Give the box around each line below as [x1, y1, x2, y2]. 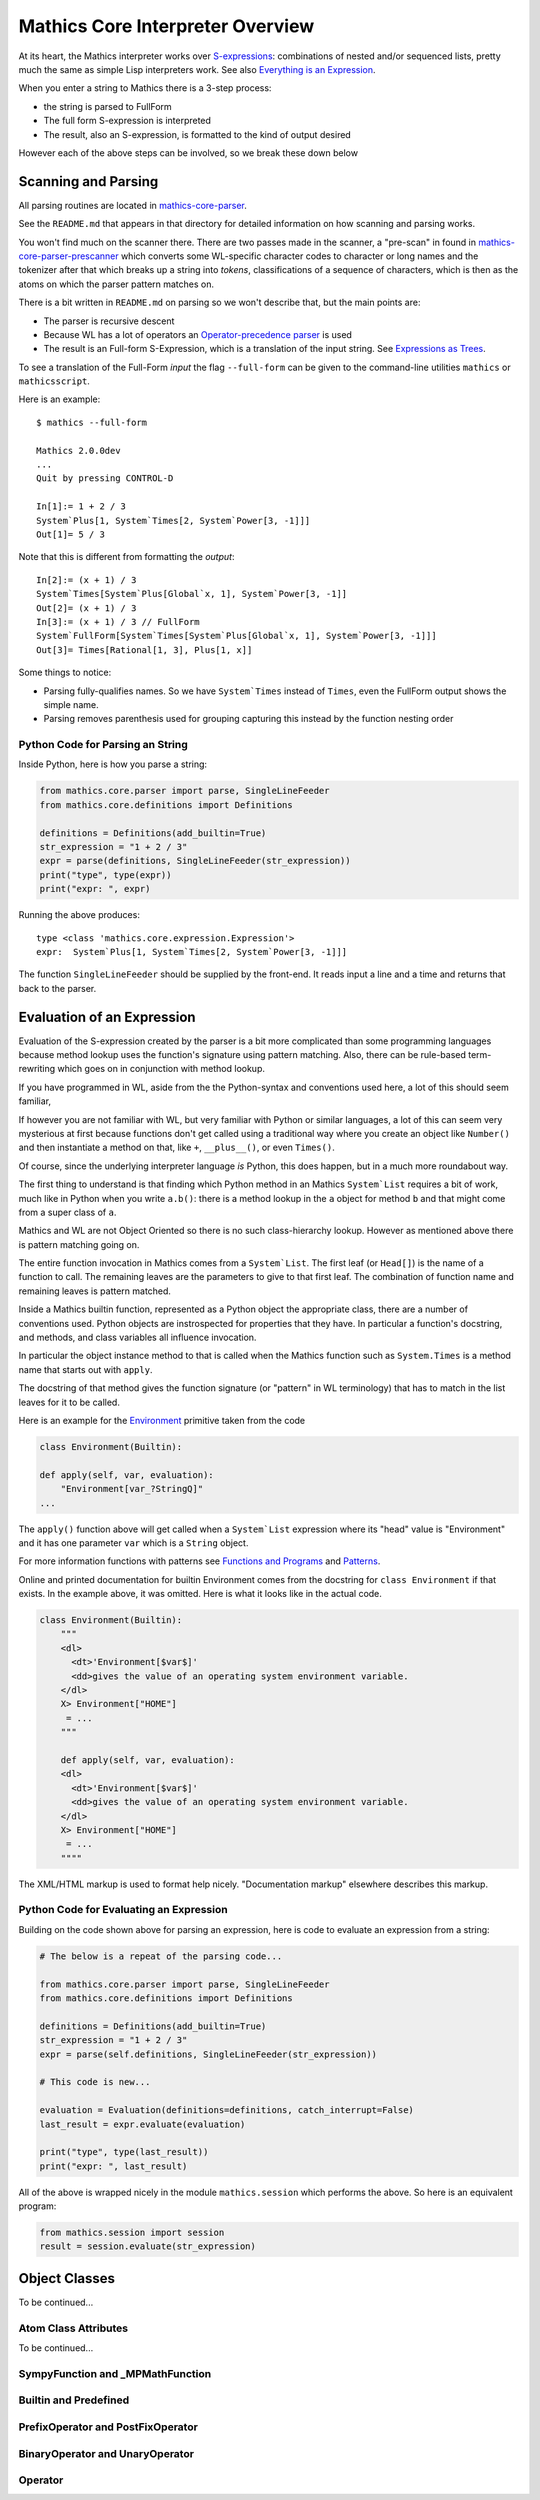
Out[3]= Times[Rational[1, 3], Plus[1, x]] [36, 644, 253, 655]
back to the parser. [18, 982, 97, 994]
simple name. [43, 698, 99, 710]
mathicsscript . [18, 375, 90, 387]
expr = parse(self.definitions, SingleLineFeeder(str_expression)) [39, 2048, 378, 2060]
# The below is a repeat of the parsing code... [39, 1950, 283, 1962]
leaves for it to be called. [18, 1396, 120, 1408]
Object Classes [18, 2270, 115, 2287]
